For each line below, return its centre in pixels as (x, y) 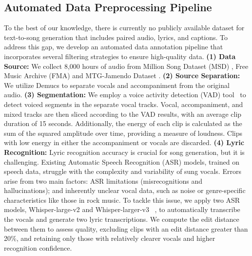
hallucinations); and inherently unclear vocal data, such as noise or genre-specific (125, 190)
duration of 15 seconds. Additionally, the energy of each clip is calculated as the (123, 123)
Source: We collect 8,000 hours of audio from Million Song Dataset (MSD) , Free (126, 66)
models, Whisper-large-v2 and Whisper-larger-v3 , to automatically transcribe (122, 209)
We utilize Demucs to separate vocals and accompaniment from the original (117, 85)
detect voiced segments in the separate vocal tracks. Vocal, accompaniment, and (124, 104)
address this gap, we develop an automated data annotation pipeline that (114, 47)
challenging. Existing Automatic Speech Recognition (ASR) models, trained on (122, 161)
